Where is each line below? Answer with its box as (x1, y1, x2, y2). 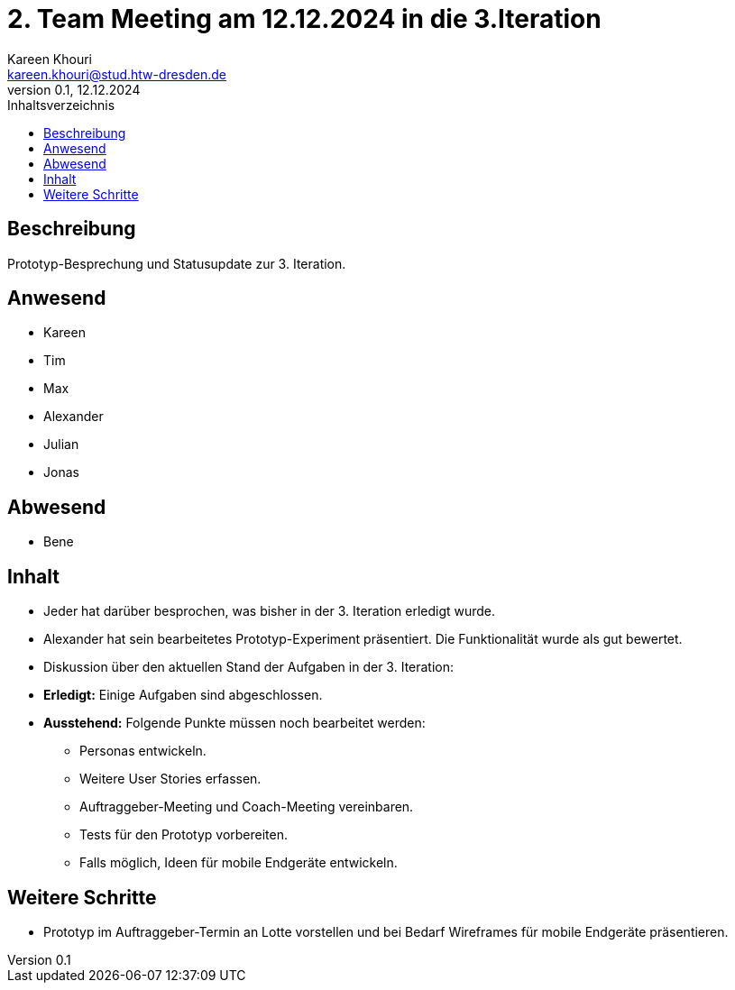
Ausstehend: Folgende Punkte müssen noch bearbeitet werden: (43, 715, 426, 731)
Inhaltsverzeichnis (7, 96, 115, 113)
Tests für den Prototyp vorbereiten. (79, 827, 289, 843)
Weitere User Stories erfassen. (79, 771, 262, 787)
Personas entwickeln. (79, 743, 207, 759)
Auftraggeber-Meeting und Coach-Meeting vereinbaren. (79, 799, 414, 815)
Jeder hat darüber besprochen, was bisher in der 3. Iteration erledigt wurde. (43, 603, 496, 619)
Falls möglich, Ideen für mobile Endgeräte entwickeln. (79, 855, 398, 871)
